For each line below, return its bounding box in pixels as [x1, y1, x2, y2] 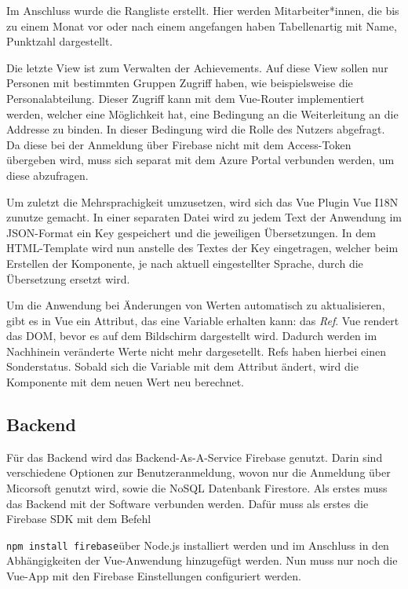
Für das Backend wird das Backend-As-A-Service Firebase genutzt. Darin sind [6, 448, 383, 465]
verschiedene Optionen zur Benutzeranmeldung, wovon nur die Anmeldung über [6, 464, 391, 481]
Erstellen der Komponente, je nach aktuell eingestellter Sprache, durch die [6, 254, 363, 271]
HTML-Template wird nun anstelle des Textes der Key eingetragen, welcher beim [6, 240, 399, 256]
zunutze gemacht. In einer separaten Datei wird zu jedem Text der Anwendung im [6, 209, 402, 225]
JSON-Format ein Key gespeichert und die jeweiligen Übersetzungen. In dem [6, 224, 376, 240]
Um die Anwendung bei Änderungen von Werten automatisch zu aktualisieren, [6, 297, 385, 313]
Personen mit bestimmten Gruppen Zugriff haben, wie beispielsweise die [6, 75, 353, 91]
